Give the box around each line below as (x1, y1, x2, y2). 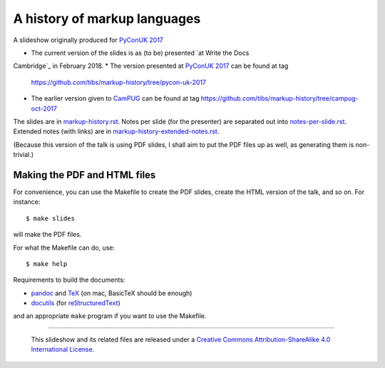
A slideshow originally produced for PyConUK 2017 (13, 36, 164, 44)
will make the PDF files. (13, 230, 82, 239)
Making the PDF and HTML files (13, 168, 156, 181)
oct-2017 (31, 104, 57, 113)
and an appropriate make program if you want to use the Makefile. (13, 312, 207, 320)
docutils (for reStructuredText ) (31, 299, 120, 307)
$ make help (26, 260, 68, 267)
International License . (31, 345, 95, 354)
